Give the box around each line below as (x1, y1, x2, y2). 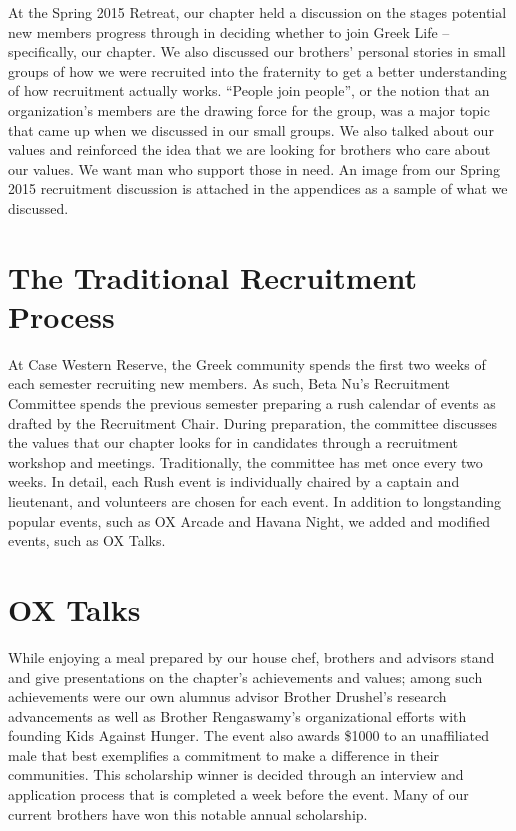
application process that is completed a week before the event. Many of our (8, 784, 469, 805)
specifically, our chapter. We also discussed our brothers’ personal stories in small (8, 41, 506, 62)
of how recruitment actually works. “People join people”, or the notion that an (8, 80, 490, 101)
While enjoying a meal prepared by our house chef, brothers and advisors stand (8, 646, 495, 667)
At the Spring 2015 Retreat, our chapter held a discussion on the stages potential (8, 2, 507, 22)
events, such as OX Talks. (8, 530, 166, 551)
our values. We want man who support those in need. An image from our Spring (8, 158, 500, 179)
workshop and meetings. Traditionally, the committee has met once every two (8, 451, 483, 472)
